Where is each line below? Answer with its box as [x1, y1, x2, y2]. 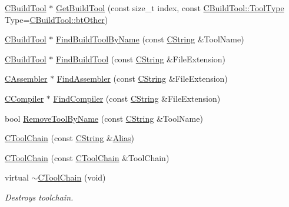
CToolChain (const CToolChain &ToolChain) [5, 151, 170, 163]
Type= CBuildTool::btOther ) [5, 13, 108, 25]
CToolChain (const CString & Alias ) [5, 132, 134, 144]
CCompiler [5, 92, 44, 104]
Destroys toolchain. [5, 191, 74, 203]
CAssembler [5, 72, 48, 85]
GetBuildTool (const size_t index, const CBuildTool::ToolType [55, 2, 284, 14]
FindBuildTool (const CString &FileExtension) [55, 52, 226, 65]
